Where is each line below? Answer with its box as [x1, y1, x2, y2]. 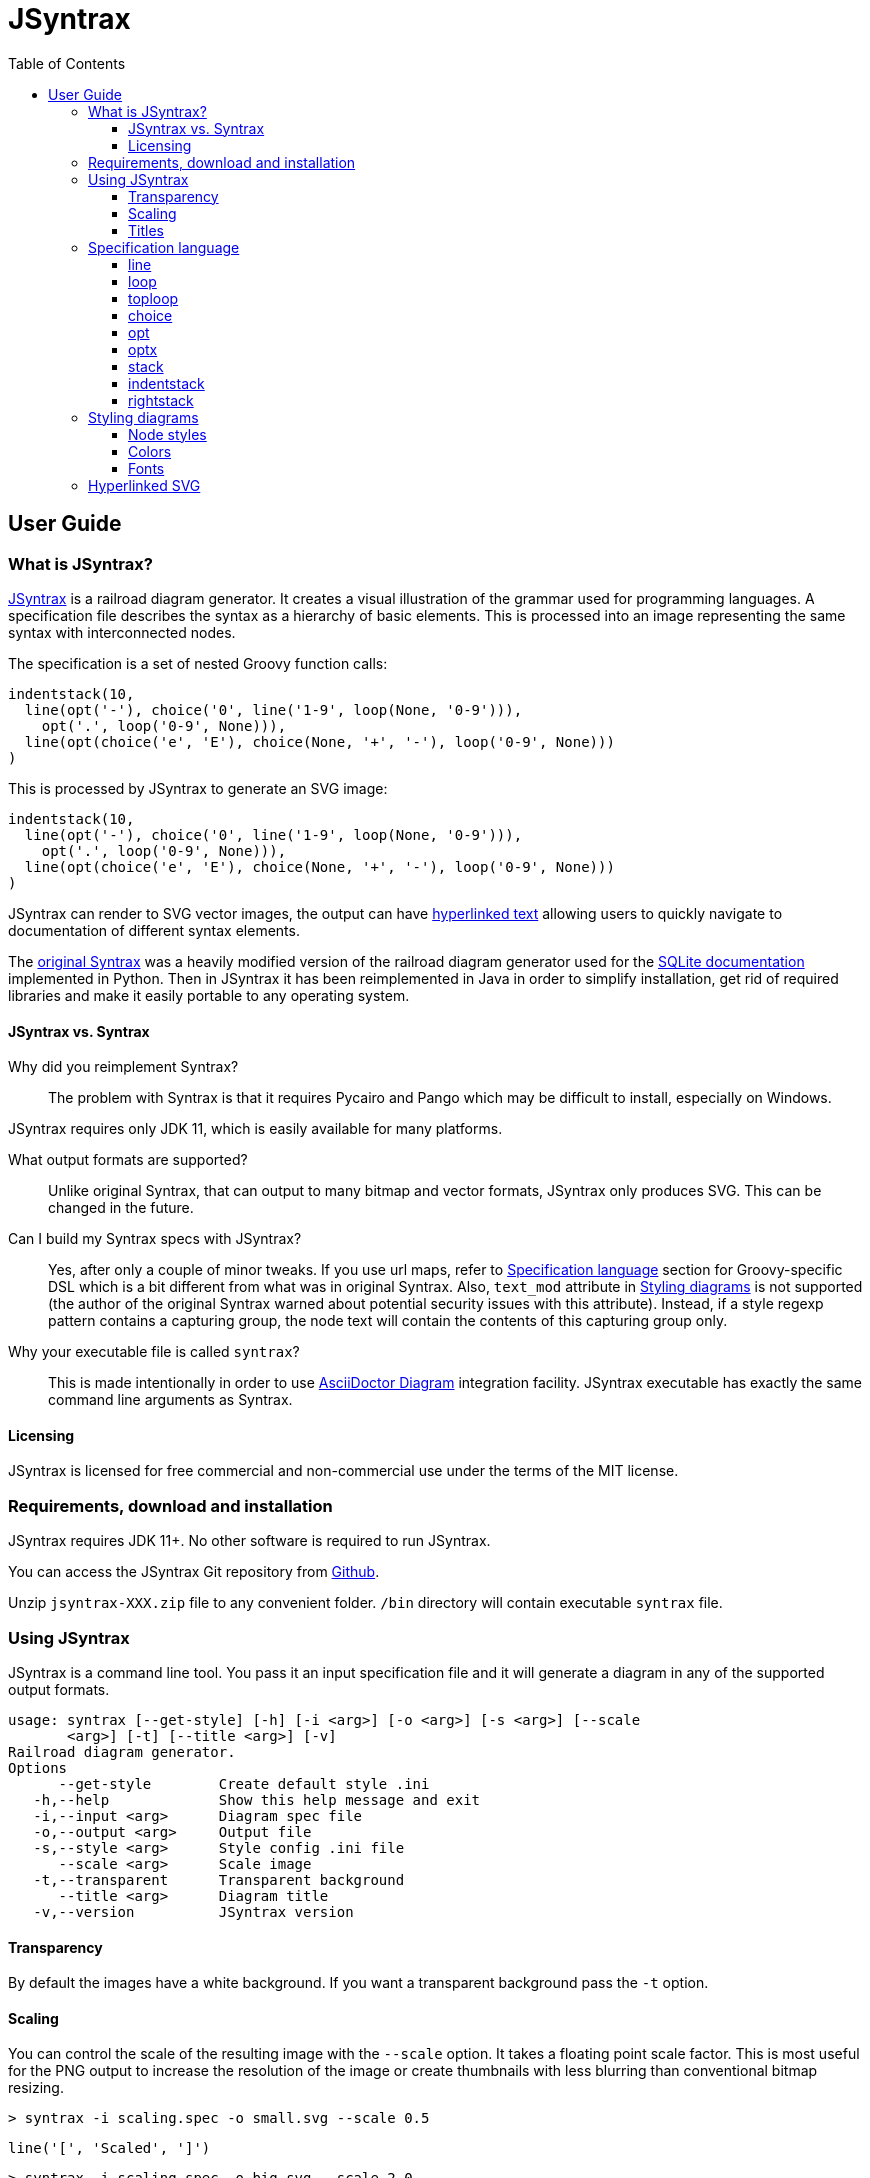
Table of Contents [8, 54, 126, 72]
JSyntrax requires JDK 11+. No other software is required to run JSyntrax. [8, 1532, 491, 1550]
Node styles [128, 425, 207, 443]
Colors [128, 442, 172, 460]
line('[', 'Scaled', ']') [8, 2140, 211, 2157]
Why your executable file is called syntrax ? [8, 1343, 300, 1361]
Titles [128, 221, 164, 239]
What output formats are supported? [8, 1151, 248, 1169]
